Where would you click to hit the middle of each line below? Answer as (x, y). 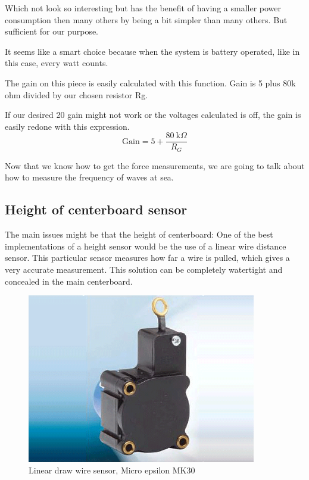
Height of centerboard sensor (96, 209)
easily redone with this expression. (67, 126)
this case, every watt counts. (57, 63)
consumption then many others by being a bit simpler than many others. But (146, 19)
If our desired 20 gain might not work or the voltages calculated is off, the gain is (153, 115)
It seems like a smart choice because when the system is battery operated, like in (152, 51)
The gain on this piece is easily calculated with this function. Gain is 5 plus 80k (150, 82)
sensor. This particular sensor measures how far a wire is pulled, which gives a (147, 258)
